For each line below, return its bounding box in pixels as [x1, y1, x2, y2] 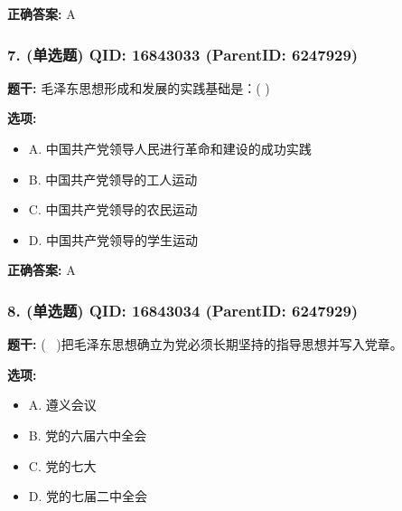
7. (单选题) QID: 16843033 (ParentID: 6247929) [7, 43, 359, 65]
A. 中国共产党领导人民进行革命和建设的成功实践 [28, 139, 312, 157]
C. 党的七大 [28, 456, 97, 475]
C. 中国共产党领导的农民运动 [28, 200, 198, 219]
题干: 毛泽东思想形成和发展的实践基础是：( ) [7, 78, 270, 97]
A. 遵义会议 [28, 395, 97, 414]
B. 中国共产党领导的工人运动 [28, 169, 198, 188]
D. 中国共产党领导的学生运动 [28, 230, 199, 249]
